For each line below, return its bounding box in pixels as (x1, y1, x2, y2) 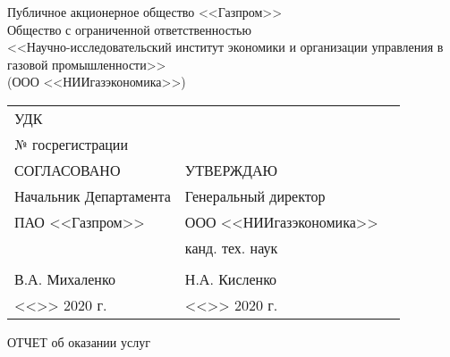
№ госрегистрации (14, 133, 128, 154)
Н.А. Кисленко (184, 268, 277, 289)
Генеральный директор (184, 185, 326, 206)
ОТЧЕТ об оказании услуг (7, 332, 150, 351)
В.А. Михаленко (14, 268, 115, 289)
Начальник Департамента (14, 185, 171, 206)
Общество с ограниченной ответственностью (7, 20, 251, 38)
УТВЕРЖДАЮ (184, 159, 277, 180)
